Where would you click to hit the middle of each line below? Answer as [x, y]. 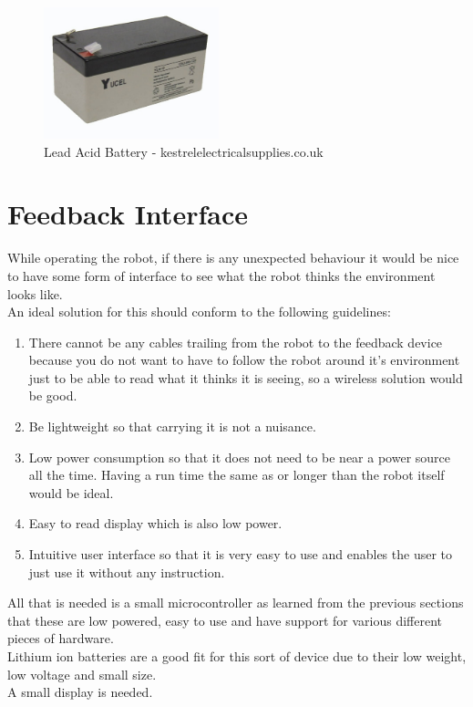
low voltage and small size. [82, 674]
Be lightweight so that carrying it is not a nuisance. [172, 426]
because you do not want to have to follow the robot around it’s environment [244, 360]
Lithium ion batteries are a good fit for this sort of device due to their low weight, [237, 656]
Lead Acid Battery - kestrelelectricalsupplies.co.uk [184, 151]
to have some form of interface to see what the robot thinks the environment [221, 275]
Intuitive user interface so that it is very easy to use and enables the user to [240, 554]
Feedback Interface [128, 214]
